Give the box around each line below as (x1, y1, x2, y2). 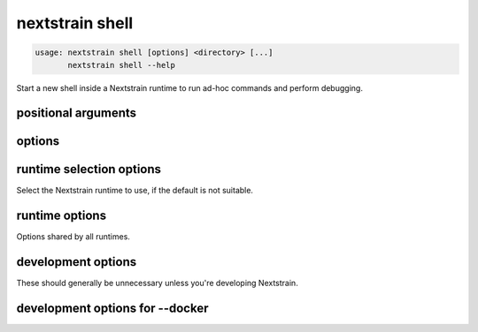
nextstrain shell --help (67, 60, 176, 70)
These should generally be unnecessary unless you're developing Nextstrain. (16, 278, 298, 289)
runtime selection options (16, 162, 162, 177)
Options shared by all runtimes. (16, 231, 130, 242)
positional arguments (16, 106, 137, 121)
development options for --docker (16, 301, 209, 316)
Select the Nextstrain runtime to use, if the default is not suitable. (16, 185, 254, 196)
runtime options (16, 208, 106, 223)
